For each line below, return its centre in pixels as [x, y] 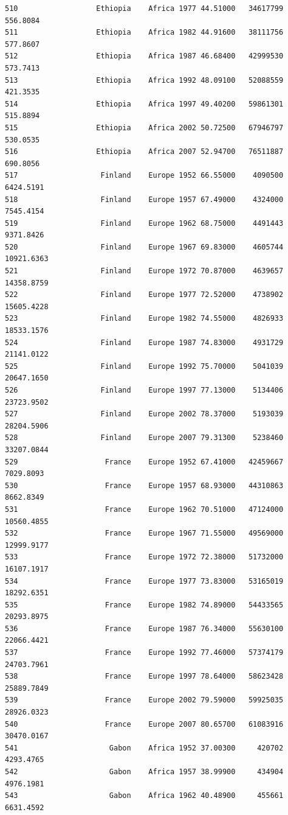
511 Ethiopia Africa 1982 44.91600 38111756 [144, 33]
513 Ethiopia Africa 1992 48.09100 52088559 [144, 80]
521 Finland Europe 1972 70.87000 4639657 [144, 271]
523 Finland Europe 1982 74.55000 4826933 [144, 319]
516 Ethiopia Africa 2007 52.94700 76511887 [144, 152]
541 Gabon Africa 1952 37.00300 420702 [144, 748]
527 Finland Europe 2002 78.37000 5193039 [144, 414]
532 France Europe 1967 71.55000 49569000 [144, 533]
